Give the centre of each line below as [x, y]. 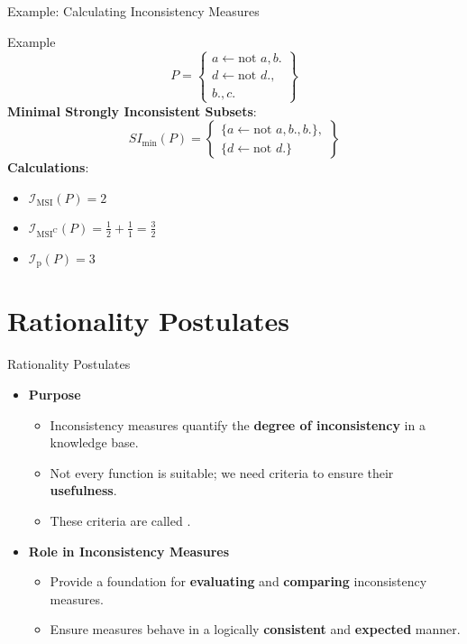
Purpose [55, 394]
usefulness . [83, 490]
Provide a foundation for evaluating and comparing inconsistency [238, 581]
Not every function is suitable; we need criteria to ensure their [222, 472]
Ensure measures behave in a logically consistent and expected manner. [255, 629]
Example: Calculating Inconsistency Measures [133, 11]
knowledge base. [94, 442]
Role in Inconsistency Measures [129, 551]
